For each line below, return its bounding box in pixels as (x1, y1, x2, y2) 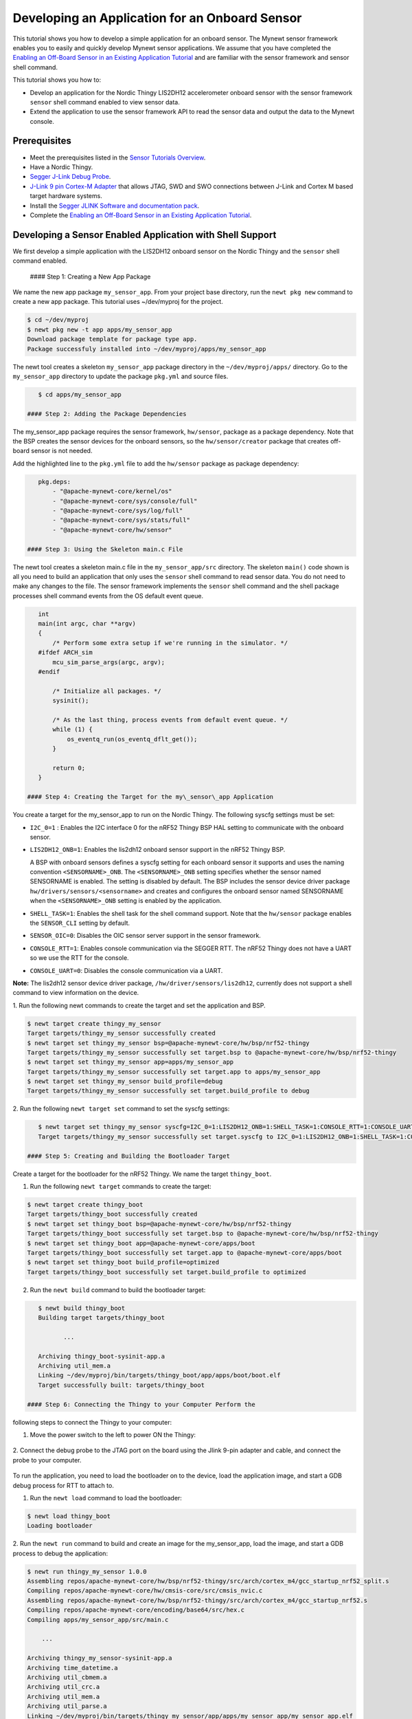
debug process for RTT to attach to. (12, 1481, 115, 1489)
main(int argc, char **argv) (38, 620, 137, 628)
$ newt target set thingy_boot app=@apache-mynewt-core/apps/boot (27, 1239, 255, 1247)
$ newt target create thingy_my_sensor (27, 1020, 161, 1027)
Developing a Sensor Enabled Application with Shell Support (12, 229, 277, 241)
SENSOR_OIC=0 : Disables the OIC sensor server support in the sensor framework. (30, 932, 261, 940)
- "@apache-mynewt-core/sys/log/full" (52, 507, 183, 514)
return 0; (52, 764, 86, 771)
